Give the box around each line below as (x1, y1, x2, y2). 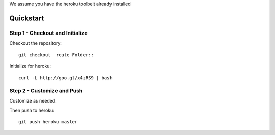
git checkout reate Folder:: (18, 52, 94, 58)
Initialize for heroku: (9, 63, 51, 69)
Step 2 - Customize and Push (9, 87, 83, 94)
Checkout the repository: (9, 40, 62, 46)
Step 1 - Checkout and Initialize (9, 29, 88, 37)
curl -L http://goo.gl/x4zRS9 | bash (18, 75, 113, 81)
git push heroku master (18, 119, 78, 125)
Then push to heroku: (9, 107, 54, 113)
